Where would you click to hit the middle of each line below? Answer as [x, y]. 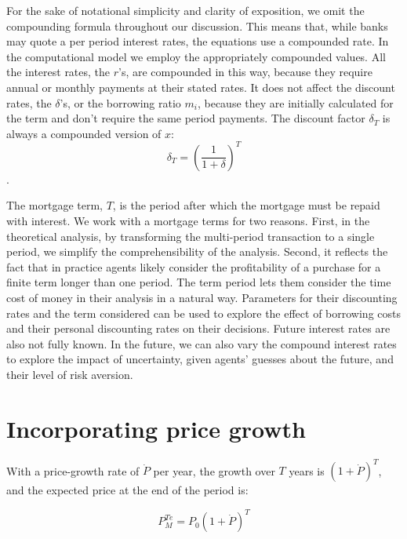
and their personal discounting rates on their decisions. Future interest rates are [198, 328]
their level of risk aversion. [70, 374]
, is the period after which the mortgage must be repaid [246, 205]
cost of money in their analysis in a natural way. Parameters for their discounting [202, 297]
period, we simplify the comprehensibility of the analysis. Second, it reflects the [197, 251]
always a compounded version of [84, 133]
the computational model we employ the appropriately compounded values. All [196, 56]
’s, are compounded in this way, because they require [245, 72]
